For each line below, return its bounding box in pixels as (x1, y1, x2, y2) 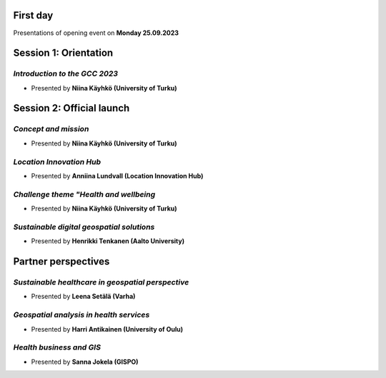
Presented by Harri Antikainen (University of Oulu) (31, 325, 184, 333)
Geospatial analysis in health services (13, 310, 150, 320)
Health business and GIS (13, 342, 102, 352)
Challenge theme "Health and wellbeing (13, 189, 156, 199)
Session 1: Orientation (13, 47, 114, 59)
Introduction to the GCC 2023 (13, 68, 118, 78)
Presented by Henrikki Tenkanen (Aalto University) (31, 237, 185, 245)
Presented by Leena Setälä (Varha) (31, 292, 136, 301)
